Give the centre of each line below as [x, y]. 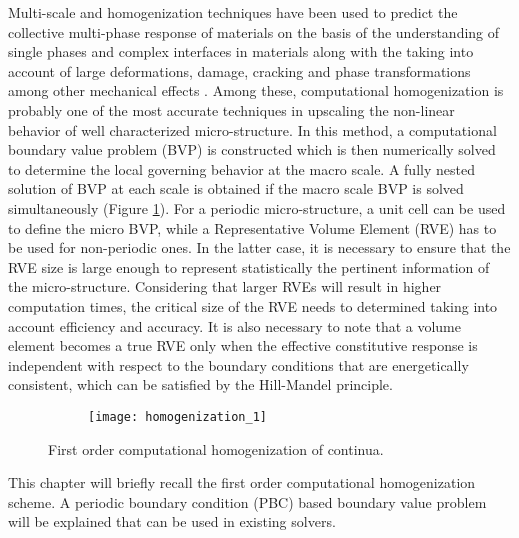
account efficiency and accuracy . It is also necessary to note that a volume [234, 325]
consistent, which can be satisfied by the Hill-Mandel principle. [200, 384]
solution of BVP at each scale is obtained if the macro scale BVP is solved [236, 188]
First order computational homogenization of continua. [216, 448]
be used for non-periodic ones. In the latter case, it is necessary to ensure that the [259, 247]
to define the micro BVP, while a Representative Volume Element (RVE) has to [252, 227]
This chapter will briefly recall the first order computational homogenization [242, 482]
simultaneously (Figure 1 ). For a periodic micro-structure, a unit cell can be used [257, 207]
